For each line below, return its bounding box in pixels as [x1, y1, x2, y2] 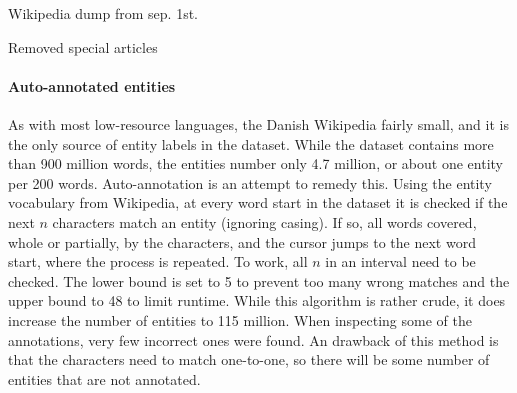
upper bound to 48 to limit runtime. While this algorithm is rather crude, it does [8, 290, 506, 311]
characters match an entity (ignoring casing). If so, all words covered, [52, 211, 477, 232]
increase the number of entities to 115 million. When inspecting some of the [8, 309, 472, 330]
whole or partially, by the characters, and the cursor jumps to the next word [8, 231, 476, 252]
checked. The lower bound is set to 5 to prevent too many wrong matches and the [8, 270, 510, 291]
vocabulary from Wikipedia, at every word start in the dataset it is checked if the [8, 192, 508, 213]
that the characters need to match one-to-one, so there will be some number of [8, 349, 490, 370]
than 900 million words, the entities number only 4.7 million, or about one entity [8, 153, 503, 174]
